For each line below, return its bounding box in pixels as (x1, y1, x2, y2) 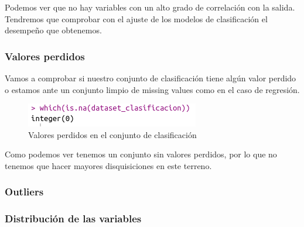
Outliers (5, 184, 44, 199)
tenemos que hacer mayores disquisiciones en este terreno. (5, 159, 212, 171)
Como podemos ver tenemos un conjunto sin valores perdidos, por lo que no (5, 148, 277, 160)
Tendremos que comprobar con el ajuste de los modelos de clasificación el (5, 12, 268, 25)
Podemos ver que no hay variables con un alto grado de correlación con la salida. (5, 1, 295, 13)
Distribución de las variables (5, 211, 142, 226)
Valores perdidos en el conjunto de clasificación (28, 128, 197, 140)
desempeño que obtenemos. (5, 24, 102, 36)
